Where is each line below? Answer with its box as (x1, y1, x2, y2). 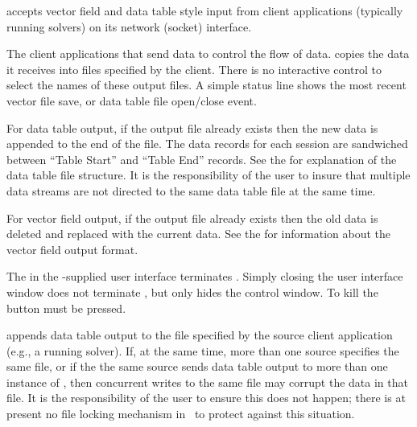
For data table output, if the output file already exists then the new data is (6, 119, 378, 136)
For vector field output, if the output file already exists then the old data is (6, 209, 378, 226)
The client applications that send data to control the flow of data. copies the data (6, 45, 410, 62)
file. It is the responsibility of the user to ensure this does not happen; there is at (6, 389, 406, 406)
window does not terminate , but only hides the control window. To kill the (6, 283, 378, 300)
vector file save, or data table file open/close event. (6, 92, 257, 109)
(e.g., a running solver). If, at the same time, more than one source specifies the (6, 342, 399, 359)
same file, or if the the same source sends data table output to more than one (6, 358, 388, 375)
